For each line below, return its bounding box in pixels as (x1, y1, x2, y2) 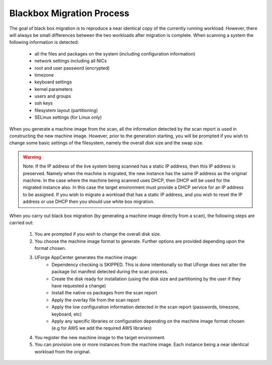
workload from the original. (34, 348, 91, 354)
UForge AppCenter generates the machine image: (34, 254, 138, 260)
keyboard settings (34, 79, 73, 85)
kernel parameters (34, 86, 73, 92)
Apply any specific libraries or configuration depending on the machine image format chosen (51, 318, 245, 324)
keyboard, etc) (51, 311, 82, 317)
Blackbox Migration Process (9, 8, 129, 19)
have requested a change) (51, 283, 106, 289)
